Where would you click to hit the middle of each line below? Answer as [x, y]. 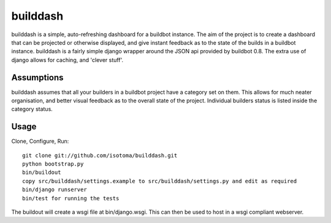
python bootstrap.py [53, 164]
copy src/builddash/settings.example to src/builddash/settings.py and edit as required [160, 181]
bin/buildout [42, 172]
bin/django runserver [55, 190]
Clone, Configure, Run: [40, 142]
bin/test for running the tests [71, 198]
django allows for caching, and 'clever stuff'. [67, 60]
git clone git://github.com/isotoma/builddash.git [100, 155]
